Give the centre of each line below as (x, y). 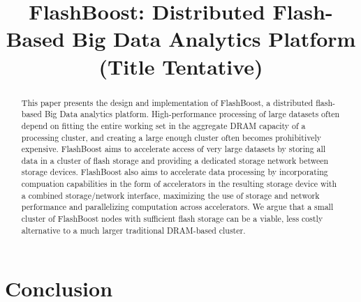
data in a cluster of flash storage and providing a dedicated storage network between (175, 160)
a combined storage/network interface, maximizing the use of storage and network (170, 195)
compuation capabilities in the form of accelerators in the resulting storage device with (179, 184)
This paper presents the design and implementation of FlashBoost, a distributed (167, 102)
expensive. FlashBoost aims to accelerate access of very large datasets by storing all (174, 149)
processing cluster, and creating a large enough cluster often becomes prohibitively (171, 137)
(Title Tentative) (181, 66)
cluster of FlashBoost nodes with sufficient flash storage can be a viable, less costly (172, 219)
